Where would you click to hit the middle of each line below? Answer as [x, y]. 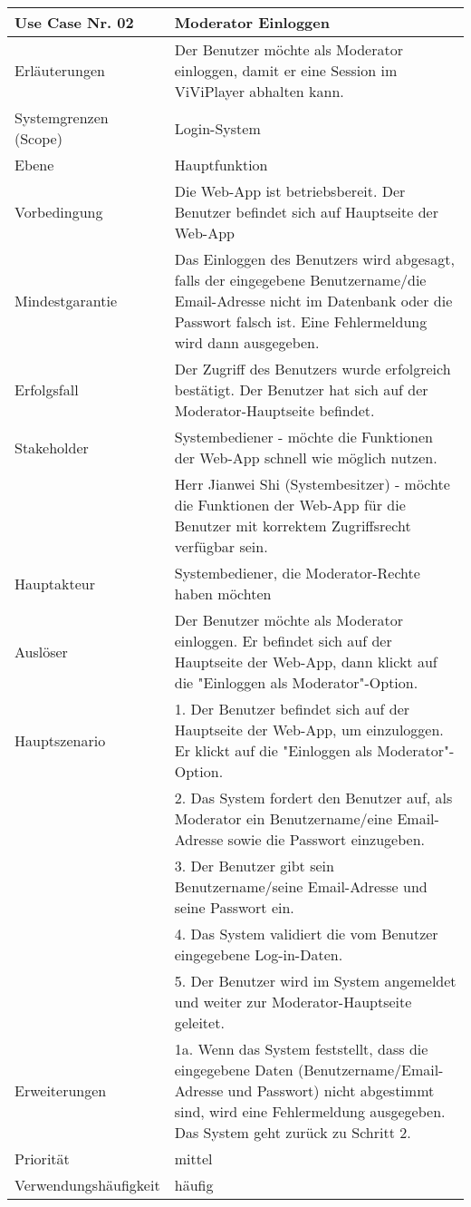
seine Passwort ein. [234, 907]
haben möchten [223, 594]
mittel [193, 1158]
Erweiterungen [61, 1090]
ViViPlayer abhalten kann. [259, 91]
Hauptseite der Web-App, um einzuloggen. [309, 730]
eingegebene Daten [234, 1070]
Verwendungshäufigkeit [87, 1185]
